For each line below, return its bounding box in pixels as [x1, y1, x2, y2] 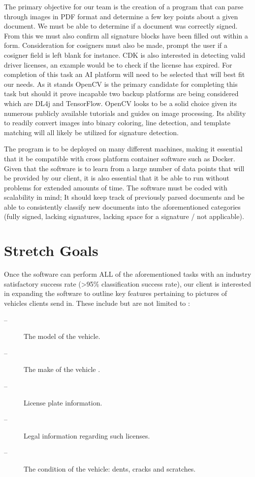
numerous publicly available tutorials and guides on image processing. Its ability [4, 108, 246, 118]
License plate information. [24, 397, 102, 407]
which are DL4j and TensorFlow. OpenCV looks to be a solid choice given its [4, 98, 237, 108]
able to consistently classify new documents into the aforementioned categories [4, 201, 241, 212]
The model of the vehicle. [24, 331, 100, 341]
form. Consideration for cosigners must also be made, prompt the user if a [4, 40, 227, 50]
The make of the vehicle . [24, 364, 100, 374]
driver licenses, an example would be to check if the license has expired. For [4, 59, 232, 70]
